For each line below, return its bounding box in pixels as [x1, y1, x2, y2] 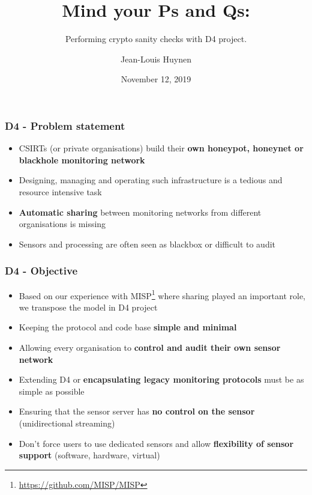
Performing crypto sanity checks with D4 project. [65, 32, 247, 45]
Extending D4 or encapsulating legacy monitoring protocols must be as [19, 373, 304, 386]
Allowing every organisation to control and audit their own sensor [19, 341, 281, 354]
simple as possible [19, 384, 85, 397]
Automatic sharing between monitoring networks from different [19, 205, 262, 218]
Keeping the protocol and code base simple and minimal [19, 321, 237, 333]
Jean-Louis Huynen [121, 52, 191, 65]
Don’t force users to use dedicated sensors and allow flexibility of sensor [19, 437, 294, 449]
